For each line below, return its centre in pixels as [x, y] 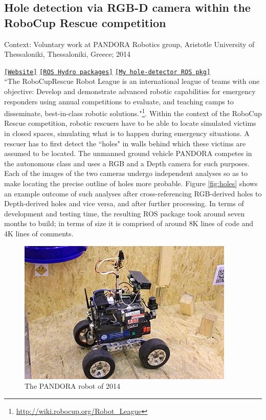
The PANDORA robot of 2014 [72, 386]
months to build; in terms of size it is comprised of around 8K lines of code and [129, 223]
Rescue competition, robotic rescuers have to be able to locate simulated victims [130, 123]
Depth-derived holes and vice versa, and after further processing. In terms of [124, 203]
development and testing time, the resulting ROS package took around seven [125, 213]
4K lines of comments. [39, 233]
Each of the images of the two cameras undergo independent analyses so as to [126, 173]
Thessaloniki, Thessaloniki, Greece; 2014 [67, 54]
